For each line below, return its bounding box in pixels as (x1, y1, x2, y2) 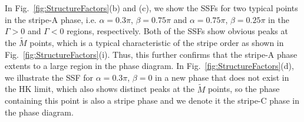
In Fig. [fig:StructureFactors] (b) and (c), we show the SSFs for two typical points (5, 2, 298, 14)
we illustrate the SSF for (5, 71, 94, 83)
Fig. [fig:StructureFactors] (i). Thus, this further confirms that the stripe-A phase (5, 48, 298, 60)
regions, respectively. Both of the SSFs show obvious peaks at (67, 25, 288, 37)
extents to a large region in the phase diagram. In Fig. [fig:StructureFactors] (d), (5, 60, 294, 72)
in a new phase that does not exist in (155, 71, 289, 83)
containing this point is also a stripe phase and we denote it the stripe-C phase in (5, 94, 299, 107)
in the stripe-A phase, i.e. (5, 13, 97, 25)
